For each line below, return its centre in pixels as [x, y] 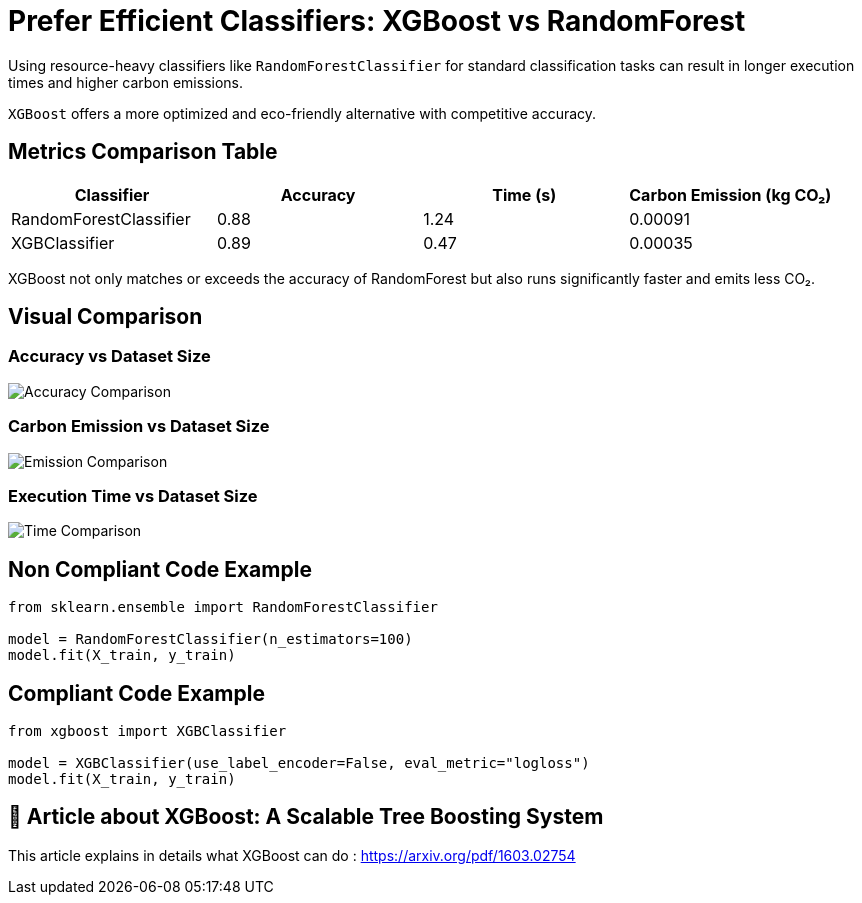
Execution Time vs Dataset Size [133, 495]
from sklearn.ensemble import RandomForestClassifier [223, 607]
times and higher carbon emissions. [126, 82]
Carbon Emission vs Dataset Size [139, 426]
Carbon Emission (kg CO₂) [730, 194]
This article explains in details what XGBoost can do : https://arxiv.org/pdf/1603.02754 [292, 855]
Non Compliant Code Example [160, 569]
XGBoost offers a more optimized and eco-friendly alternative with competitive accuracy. [302, 113]
